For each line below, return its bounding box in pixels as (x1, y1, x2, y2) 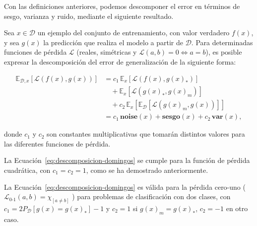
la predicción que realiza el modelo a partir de (43, 37, 183, 47)
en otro (226, 203, 248, 213)
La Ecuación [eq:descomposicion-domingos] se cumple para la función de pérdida (4, 155, 250, 165)
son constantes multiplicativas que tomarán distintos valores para (47, 129, 245, 139)
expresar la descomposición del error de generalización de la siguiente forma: (4, 56, 236, 67)
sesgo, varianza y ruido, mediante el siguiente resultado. (4, 10, 174, 21)
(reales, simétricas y (76, 47, 137, 57)
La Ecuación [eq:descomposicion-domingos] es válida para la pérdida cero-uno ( (4, 181, 246, 192)
